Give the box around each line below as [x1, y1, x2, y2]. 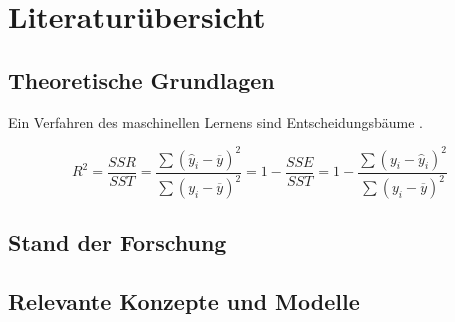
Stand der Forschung [8, 227, 227, 258]
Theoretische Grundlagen [8, 64, 275, 95]
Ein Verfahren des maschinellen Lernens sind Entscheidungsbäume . [8, 111, 423, 132]
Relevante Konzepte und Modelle [8, 286, 360, 317]
